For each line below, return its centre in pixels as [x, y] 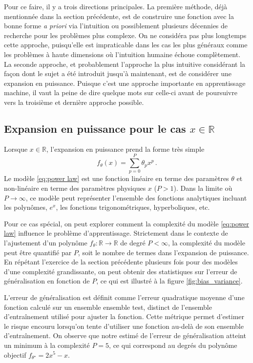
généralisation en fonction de [47, 281]
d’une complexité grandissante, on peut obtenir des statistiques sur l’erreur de [121, 271]
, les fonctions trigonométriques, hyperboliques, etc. [133, 207]
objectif [15, 354]
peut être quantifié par [38, 252]
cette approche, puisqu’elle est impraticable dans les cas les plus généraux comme [126, 45]
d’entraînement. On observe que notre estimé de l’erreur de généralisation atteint [125, 335]
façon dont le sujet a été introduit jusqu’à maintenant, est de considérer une [118, 73]
